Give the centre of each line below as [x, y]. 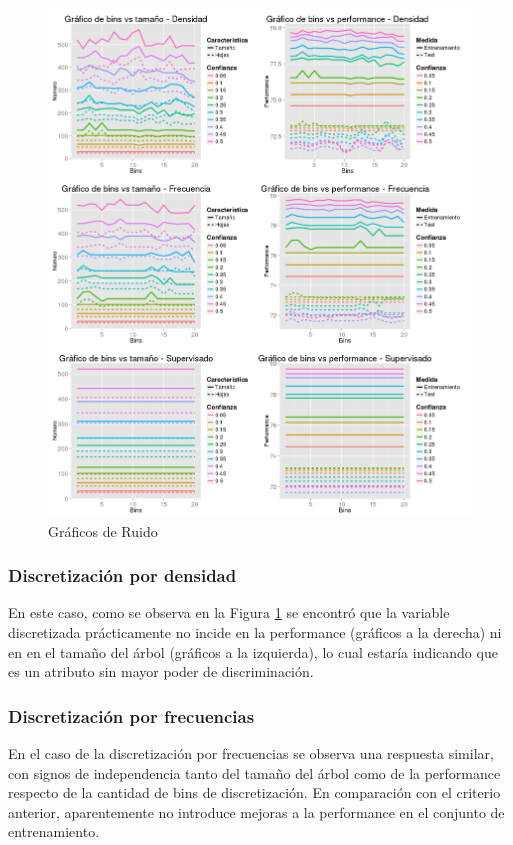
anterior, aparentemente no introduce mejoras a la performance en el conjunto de [256, 811]
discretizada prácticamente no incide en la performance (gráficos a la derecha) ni [255, 631]
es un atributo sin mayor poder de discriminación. [161, 671]
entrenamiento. [54, 831]
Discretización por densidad [122, 575]
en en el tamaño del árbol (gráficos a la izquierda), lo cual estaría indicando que [253, 651]
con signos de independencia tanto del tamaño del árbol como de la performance [254, 772]
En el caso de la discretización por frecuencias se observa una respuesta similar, [251, 752]
